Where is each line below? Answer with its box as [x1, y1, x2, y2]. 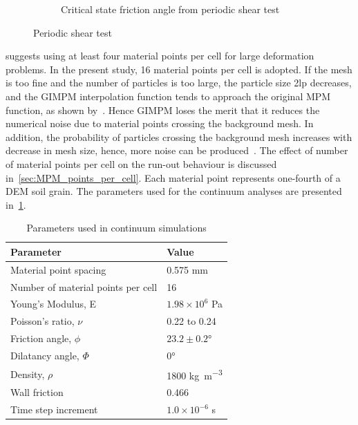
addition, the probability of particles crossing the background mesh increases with [6, 129, 352, 144]
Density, [10, 366, 45, 381]
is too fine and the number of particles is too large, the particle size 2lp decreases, [6, 75, 352, 90]
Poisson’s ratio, [10, 314, 75, 328]
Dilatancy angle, [10, 348, 79, 362]
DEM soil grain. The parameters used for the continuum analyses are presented [6, 184, 342, 198]
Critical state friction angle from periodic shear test [61, 2, 280, 16]
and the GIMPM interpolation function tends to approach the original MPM [6, 88, 331, 103]
